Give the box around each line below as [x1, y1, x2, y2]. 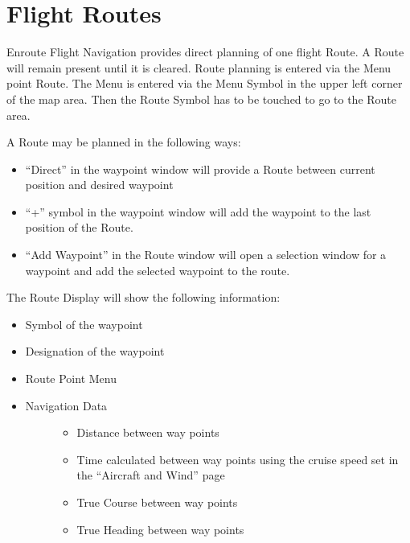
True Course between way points [76, 494, 238, 510]
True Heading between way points [76, 520, 244, 537]
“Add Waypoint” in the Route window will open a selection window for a [25, 246, 387, 263]
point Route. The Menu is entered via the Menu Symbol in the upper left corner [6, 75, 403, 92]
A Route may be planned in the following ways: [6, 134, 241, 150]
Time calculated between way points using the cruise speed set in [76, 450, 399, 467]
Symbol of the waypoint [25, 315, 143, 332]
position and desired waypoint [25, 176, 174, 193]
